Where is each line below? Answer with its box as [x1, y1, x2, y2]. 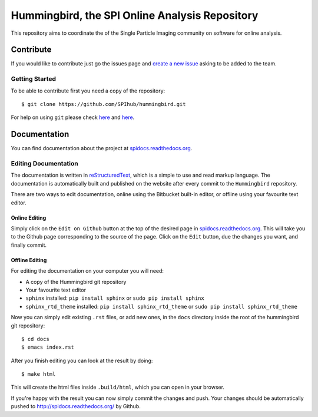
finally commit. [11, 241, 47, 249]
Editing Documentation [11, 160, 79, 168]
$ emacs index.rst [21, 344, 75, 350]
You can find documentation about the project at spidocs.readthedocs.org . [11, 145, 193, 152]
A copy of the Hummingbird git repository [25, 278, 127, 285]
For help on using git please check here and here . [11, 114, 135, 121]
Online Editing [11, 214, 47, 221]
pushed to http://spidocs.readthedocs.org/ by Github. [11, 403, 141, 410]
